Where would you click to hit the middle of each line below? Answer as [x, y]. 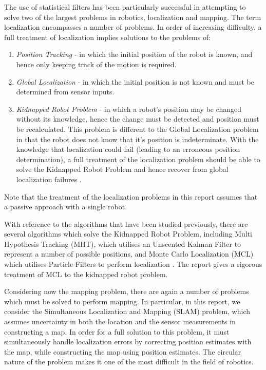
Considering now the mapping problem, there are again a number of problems [127, 291]
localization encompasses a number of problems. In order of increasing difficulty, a [133, 27]
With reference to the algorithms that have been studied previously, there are [126, 223]
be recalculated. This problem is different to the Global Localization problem [137, 129]
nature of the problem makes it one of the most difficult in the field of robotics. [129, 362]
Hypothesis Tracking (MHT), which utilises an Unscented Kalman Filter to [123, 244]
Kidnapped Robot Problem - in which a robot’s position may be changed [129, 109]
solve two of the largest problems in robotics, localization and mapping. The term [133, 17]
